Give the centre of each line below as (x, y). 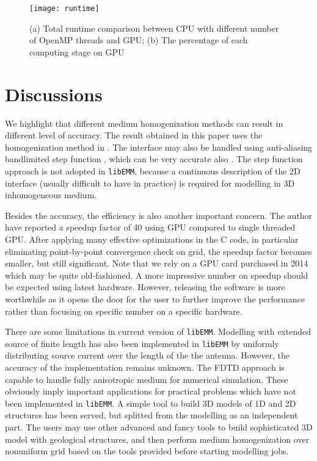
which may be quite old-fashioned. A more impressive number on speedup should (157, 275)
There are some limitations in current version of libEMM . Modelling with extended (158, 331)
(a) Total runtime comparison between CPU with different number (154, 28)
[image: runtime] (64, 9)
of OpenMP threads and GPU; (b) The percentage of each (139, 40)
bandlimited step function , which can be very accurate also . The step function (154, 159)
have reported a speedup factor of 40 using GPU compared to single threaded (150, 227)
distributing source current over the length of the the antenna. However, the (147, 355)
